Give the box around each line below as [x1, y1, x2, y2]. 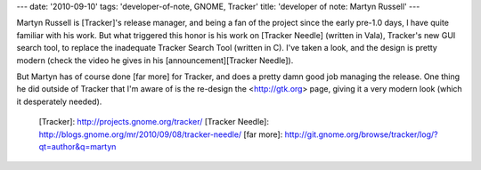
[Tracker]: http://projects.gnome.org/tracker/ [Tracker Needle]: [38, 117, 269, 127]
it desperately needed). [16, 96, 102, 107]
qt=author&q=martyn [38, 141, 117, 151]
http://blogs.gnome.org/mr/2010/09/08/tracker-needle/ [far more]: [38, 129, 283, 140]
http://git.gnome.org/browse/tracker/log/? [284, 129, 438, 140]
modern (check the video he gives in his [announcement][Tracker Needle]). [16, 54, 294, 66]
